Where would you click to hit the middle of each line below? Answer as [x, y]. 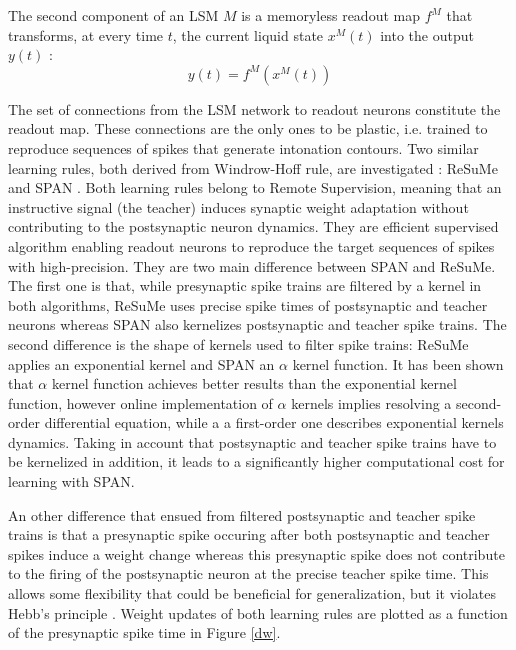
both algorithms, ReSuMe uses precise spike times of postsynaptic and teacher [248, 304]
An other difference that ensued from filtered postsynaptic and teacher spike [242, 514]
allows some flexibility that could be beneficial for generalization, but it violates [252, 593]
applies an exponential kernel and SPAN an [141, 363]
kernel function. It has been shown [398, 363]
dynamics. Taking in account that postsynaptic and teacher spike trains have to [252, 441]
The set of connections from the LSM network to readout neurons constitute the [254, 108]
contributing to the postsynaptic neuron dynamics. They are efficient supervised [253, 226]
